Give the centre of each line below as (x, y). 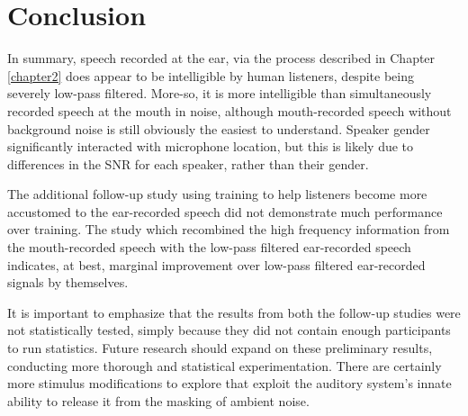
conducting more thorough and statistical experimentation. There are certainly (225, 365)
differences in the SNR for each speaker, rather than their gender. (188, 163)
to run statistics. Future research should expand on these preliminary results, (220, 348)
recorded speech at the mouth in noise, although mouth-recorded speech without (229, 110)
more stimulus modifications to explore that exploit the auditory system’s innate (229, 383)
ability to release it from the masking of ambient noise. (158, 400)
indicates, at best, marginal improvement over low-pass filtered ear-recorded (216, 264)
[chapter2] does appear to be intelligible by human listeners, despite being (211, 75)
